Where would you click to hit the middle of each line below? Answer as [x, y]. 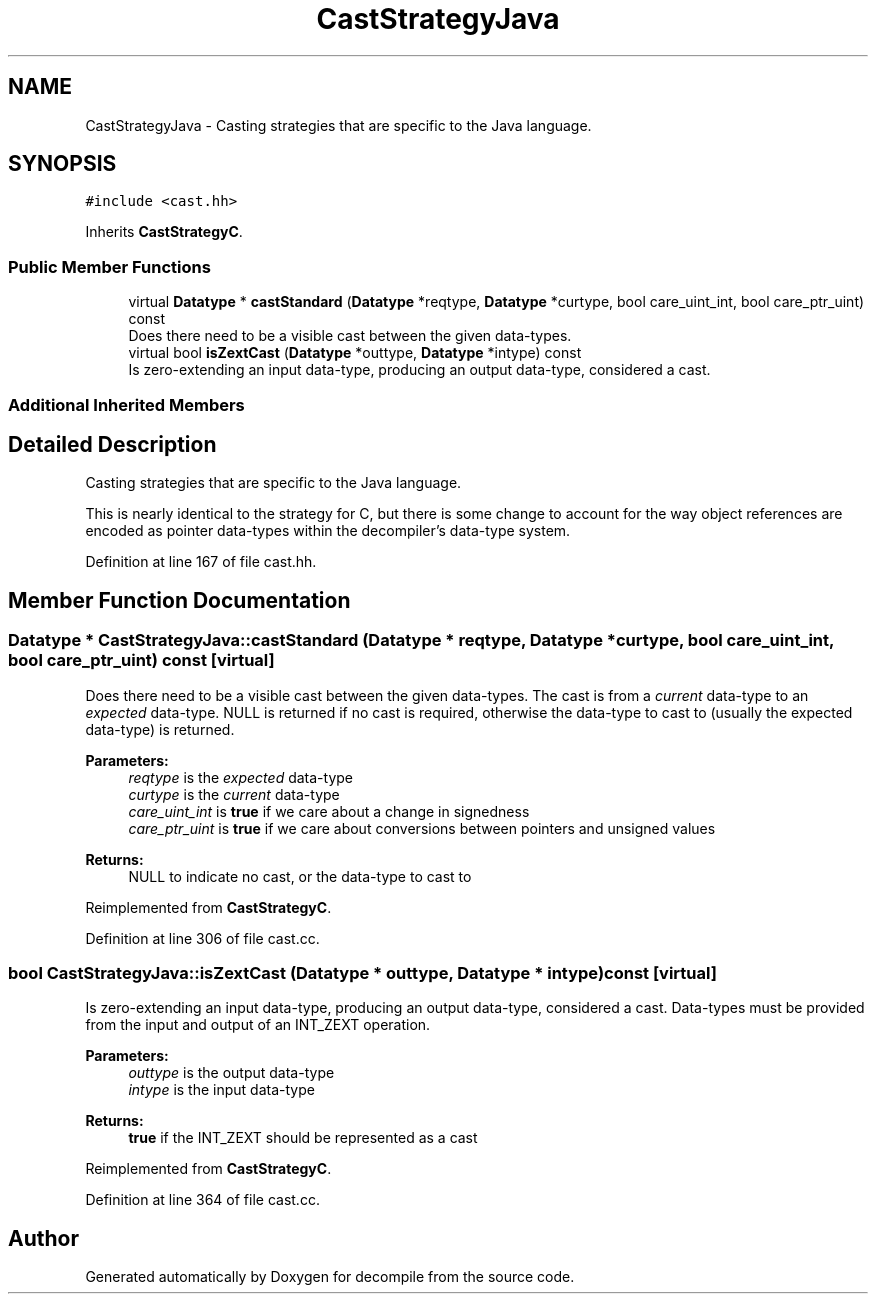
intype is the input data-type [221, 1090]
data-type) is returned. [160, 729]
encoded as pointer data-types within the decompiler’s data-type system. [328, 531]
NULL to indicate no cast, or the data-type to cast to [300, 876]
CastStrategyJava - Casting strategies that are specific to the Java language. [338, 125]
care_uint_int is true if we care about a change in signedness [329, 811]
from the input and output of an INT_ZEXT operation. [258, 1025]
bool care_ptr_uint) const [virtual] [141, 660]
